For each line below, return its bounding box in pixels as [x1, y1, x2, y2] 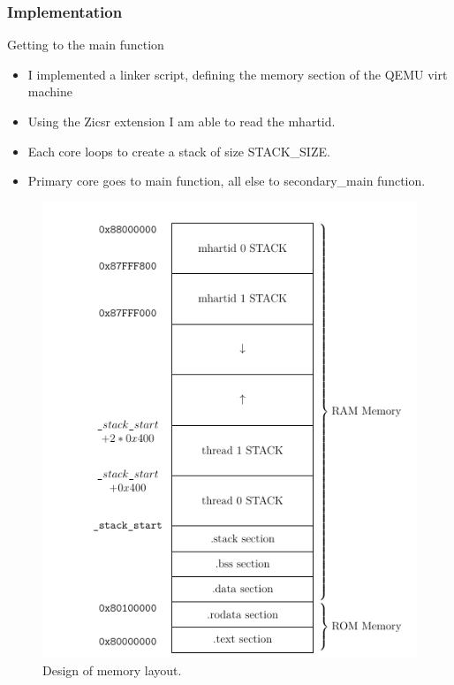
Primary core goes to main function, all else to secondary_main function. [27, 171, 426, 190]
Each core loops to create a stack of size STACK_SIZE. [27, 141, 330, 160]
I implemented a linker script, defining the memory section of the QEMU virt [27, 65, 448, 83]
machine [27, 82, 72, 101]
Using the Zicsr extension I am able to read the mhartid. [27, 112, 336, 130]
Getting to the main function [7, 35, 164, 54]
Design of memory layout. [42, 661, 182, 680]
